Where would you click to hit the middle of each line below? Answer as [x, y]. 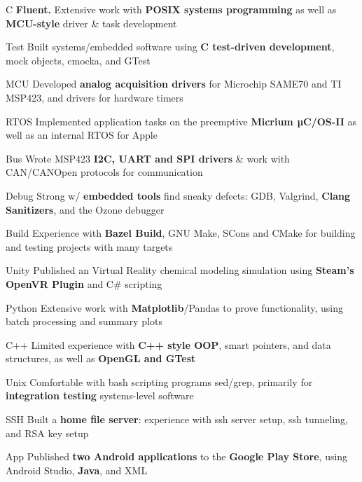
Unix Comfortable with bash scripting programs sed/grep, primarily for [159, 381]
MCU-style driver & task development [91, 23]
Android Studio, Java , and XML [77, 470]
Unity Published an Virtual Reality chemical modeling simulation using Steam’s [180, 270]
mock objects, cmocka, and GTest [78, 60]
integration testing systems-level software [100, 395]
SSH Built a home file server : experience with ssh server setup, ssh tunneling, [177, 419]
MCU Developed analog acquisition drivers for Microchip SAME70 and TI [174, 84]
